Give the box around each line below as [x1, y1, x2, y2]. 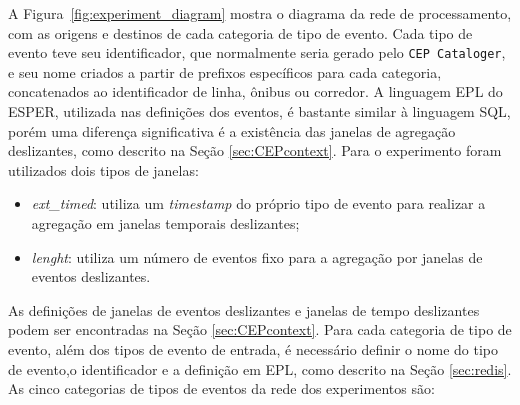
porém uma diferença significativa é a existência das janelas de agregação [8, 120, 456, 141]
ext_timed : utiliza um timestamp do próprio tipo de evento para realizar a [31, 193, 486, 214]
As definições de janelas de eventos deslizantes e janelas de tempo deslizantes [8, 299, 480, 320]
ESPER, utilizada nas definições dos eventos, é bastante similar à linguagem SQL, [8, 101, 511, 122]
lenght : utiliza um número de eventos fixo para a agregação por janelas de [31, 246, 483, 267]
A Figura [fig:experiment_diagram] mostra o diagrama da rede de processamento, [8, 3, 512, 23]
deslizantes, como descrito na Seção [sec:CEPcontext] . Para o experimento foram [8, 140, 502, 161]
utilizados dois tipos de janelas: [8, 159, 199, 180]
